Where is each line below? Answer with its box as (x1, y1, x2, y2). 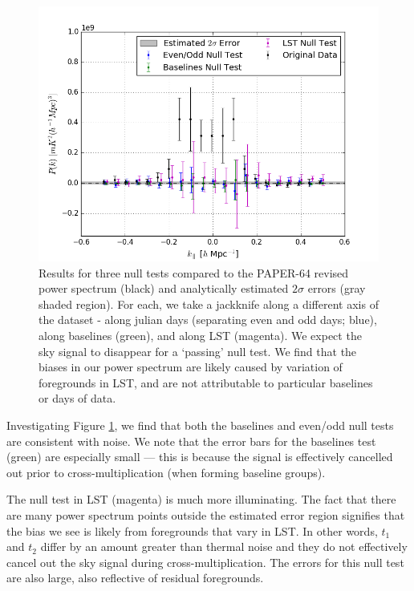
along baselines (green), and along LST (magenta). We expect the (39, 326, 362, 343)
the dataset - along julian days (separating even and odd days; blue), (39, 311, 377, 328)
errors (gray (307, 280, 366, 297)
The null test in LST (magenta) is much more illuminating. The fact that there (6, 491, 396, 508)
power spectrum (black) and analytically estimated (39, 280, 289, 297)
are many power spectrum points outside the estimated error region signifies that (6, 506, 405, 523)
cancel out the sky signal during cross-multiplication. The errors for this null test (6, 553, 404, 570)
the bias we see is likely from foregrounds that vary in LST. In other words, (6, 522, 378, 539)
